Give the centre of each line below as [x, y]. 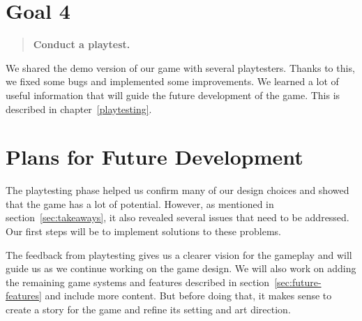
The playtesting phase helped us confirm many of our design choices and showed [178, 190]
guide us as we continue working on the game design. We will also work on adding [181, 268]
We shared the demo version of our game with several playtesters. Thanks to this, [180, 67]
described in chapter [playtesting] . [79, 109]
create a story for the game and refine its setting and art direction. [148, 309]
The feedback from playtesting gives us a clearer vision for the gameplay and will [179, 254]
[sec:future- [298, 282]
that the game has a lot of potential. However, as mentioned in [140, 203]
